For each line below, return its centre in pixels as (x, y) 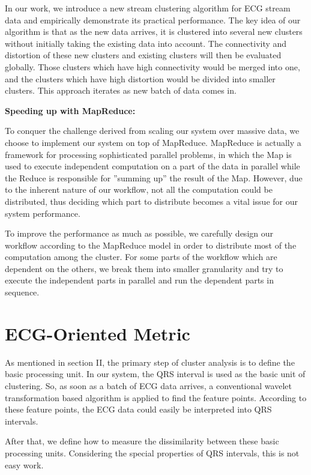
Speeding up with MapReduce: (70, 110)
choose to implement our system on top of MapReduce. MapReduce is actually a (153, 142)
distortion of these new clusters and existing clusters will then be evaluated (143, 55)
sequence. (22, 292)
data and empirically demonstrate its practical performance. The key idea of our (153, 20)
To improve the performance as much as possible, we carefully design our (139, 233)
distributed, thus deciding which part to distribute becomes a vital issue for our (151, 201)
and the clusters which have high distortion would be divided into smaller (140, 78)
